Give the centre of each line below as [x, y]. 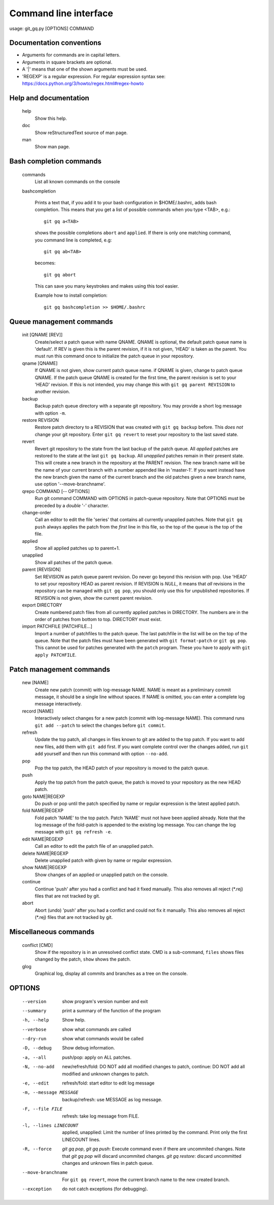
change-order [37, 513]
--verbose [34, 1029]
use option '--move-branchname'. [70, 484]
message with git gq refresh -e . [73, 832]
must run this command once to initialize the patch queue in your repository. [114, 356]
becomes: [45, 263]
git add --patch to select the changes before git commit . [100, 725]
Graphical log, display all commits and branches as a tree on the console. [111, 974]
